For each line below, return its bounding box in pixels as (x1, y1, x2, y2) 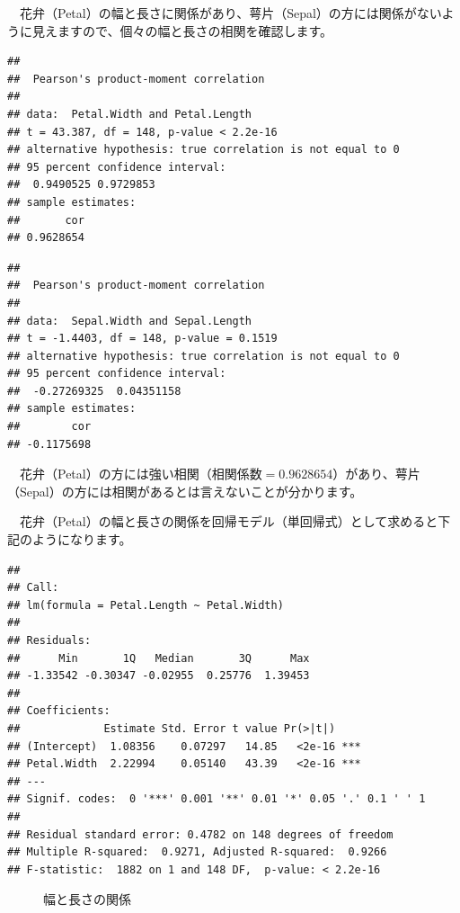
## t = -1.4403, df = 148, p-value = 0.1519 (7, 332, 278, 345)
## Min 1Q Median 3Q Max (7, 651, 310, 665)
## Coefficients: (7, 704, 111, 718)
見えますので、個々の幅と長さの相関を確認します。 (31, 21, 333, 40)
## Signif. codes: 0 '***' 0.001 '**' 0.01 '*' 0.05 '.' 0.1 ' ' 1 (7, 792, 426, 806)
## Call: (7, 581, 59, 595)
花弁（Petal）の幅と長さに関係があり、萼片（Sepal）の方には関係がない (19, 4, 442, 22)
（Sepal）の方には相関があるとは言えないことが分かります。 (7, 481, 363, 500)
